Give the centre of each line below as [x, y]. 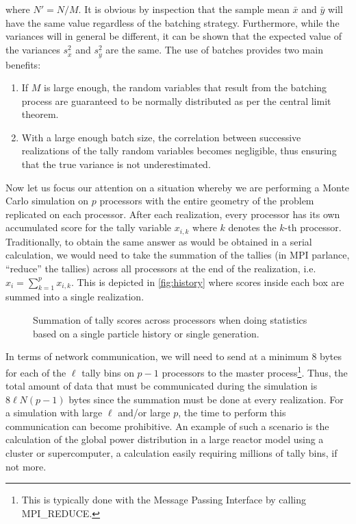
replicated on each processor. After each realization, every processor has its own [173, 214]
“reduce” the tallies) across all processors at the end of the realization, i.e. [161, 269]
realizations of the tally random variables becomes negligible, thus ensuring [179, 151]
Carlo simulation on [47, 201]
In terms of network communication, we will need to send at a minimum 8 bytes [174, 356]
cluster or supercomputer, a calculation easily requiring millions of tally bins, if [171, 453]
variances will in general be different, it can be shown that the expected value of [174, 36]
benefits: [23, 64]
